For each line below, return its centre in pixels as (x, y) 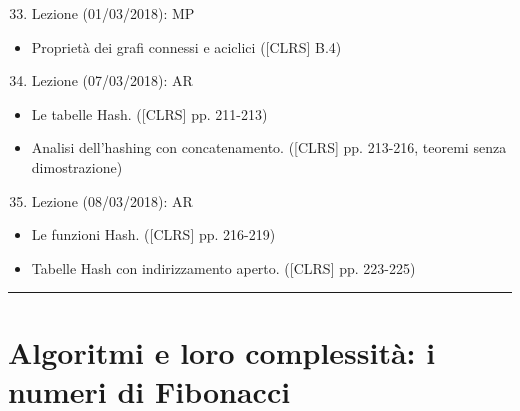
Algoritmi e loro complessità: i (222, 351)
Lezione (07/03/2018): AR (112, 80)
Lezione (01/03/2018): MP (113, 13)
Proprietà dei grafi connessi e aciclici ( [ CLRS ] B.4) (186, 46)
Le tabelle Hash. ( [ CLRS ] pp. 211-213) (149, 113)
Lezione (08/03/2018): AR (112, 200)
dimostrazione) (77, 166)
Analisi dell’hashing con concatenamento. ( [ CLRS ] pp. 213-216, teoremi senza (269, 147)
